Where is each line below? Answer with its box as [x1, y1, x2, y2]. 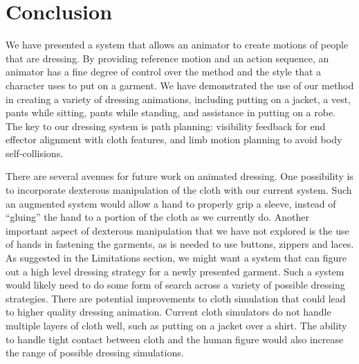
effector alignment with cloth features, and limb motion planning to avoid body [6, 132, 342, 147]
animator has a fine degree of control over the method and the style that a [6, 64, 322, 79]
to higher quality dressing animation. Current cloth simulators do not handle [6, 304, 331, 319]
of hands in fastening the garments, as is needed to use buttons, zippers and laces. [6, 237, 354, 251]
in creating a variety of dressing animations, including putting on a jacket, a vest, [6, 91, 351, 106]
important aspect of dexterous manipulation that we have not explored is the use [6, 223, 349, 237]
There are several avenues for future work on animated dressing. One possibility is [6, 169, 353, 183]
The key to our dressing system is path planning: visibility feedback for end [6, 118, 326, 133]
